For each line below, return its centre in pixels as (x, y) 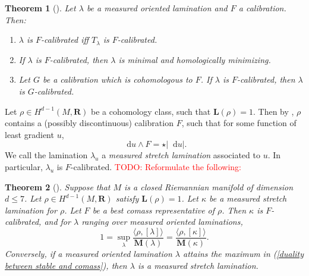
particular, (24, 166)
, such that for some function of (239, 123)
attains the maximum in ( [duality (243, 253)
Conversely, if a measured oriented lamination (89, 253)
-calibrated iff (65, 40)
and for (57, 222)
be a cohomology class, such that (151, 111)
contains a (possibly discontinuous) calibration (89, 123)
